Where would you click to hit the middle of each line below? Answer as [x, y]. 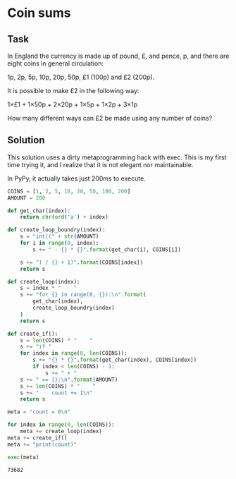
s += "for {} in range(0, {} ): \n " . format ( [83, 295]
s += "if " [36, 347]
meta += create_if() [38, 438]
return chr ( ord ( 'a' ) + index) [64, 217]
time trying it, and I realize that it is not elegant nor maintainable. [100, 164]
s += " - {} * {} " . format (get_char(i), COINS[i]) [107, 249]
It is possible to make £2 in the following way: [73, 91]
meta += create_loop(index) [61, 432]
